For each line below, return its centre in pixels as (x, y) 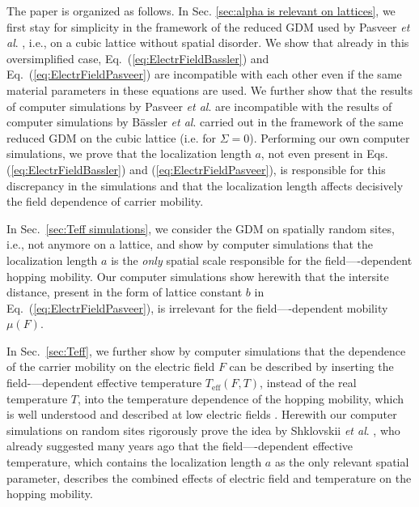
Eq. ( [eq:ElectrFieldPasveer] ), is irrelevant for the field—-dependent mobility (197, 307)
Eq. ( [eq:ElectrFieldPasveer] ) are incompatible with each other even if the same (204, 74)
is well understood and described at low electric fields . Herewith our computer (202, 414)
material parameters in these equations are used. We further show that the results (210, 89)
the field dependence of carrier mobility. (105, 201)
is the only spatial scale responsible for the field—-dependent (262, 260)
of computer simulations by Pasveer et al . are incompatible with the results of (199, 106)
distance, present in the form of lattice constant (125, 292)
